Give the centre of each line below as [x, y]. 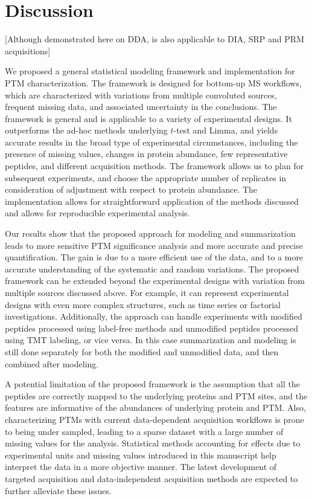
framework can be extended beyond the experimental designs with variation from [155, 281]
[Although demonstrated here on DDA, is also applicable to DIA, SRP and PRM [154, 39]
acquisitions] [28, 50]
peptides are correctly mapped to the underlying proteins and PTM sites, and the [156, 395]
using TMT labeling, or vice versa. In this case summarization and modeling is [151, 340]
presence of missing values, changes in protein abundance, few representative [146, 154]
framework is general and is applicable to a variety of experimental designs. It [149, 118]
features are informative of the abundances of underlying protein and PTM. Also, [155, 407]
